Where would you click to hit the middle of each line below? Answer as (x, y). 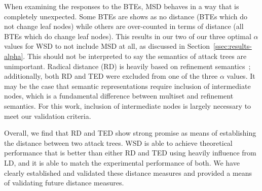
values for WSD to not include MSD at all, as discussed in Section (107, 46)
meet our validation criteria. (48, 116)
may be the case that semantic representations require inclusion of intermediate (127, 86)
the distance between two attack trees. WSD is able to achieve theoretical (118, 142)
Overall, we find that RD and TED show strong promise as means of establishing (130, 133)
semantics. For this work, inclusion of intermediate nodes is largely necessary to (128, 105)
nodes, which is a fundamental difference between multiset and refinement (119, 96)
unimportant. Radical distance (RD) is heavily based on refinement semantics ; (127, 66)
